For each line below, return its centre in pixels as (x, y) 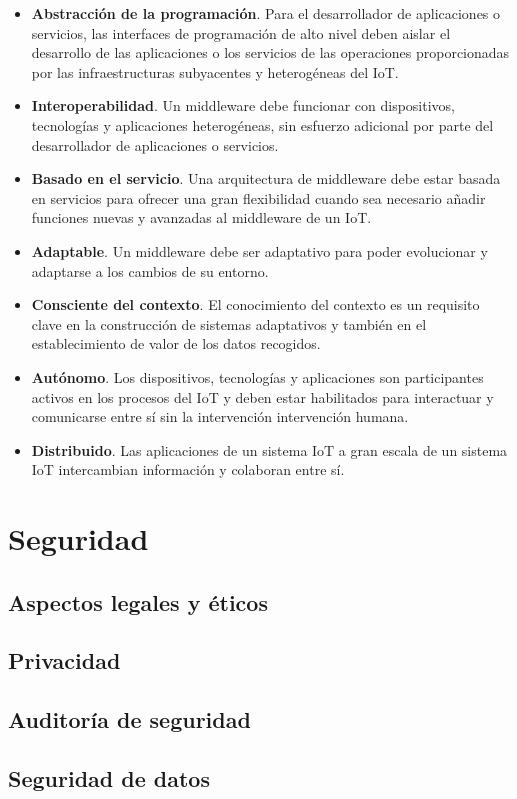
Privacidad (64, 660)
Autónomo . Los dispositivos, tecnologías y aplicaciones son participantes (257, 376)
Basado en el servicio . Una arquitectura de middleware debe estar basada (266, 178)
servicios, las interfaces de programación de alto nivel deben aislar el (241, 32)
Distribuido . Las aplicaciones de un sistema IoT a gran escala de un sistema (269, 449)
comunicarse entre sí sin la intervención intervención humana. (220, 416)
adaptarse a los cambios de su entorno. (150, 270)
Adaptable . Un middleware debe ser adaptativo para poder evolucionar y (259, 250)
